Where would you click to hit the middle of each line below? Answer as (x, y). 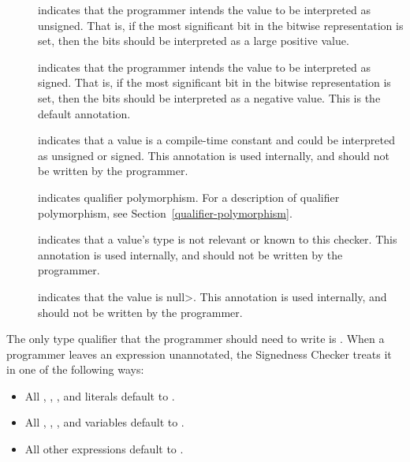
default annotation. (84, 113)
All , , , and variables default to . (104, 422)
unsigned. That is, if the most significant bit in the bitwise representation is (221, 25)
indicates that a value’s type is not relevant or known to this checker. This (218, 239)
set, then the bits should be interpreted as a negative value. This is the (209, 97)
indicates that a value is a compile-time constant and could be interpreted (216, 140)
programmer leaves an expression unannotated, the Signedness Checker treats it (199, 354)
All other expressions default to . (104, 449)
